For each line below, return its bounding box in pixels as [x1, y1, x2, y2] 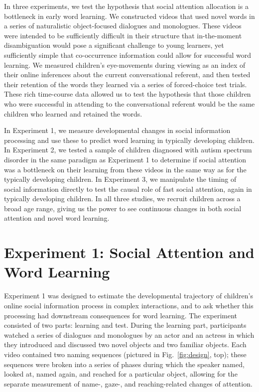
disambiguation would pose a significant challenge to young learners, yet [4, 40, 224, 50]
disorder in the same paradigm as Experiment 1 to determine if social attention [4, 154, 247, 164]
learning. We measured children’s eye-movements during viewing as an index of [4, 59, 246, 70]
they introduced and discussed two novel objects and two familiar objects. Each [4, 339, 247, 350]
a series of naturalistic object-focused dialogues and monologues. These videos [4, 20, 242, 31]
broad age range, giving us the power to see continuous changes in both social [4, 203, 242, 213]
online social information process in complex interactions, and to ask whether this [4, 300, 254, 310]
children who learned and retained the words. [4, 108, 142, 119]
